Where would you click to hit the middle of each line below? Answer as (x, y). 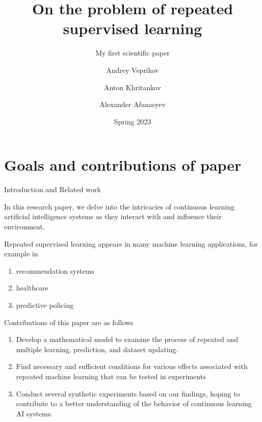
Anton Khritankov (133, 87)
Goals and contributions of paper (123, 165)
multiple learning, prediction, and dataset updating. (97, 349)
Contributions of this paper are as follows (69, 322)
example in (21, 254)
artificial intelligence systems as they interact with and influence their (113, 216)
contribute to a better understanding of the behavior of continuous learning (134, 403)
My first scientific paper (133, 53)
